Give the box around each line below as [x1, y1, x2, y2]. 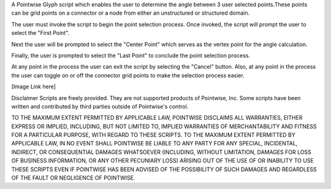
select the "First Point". [11, 29, 70, 37]
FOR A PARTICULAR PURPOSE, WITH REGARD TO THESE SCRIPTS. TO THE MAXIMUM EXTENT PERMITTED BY [11, 131, 295, 139]
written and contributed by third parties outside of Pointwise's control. [11, 102, 189, 110]
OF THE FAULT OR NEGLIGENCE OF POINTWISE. [11, 174, 135, 182]
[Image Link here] [11, 83, 56, 90]
